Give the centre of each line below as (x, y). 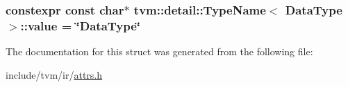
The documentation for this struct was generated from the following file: (159, 51)
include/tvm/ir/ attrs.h (54, 74)
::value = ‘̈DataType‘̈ (81, 25)
